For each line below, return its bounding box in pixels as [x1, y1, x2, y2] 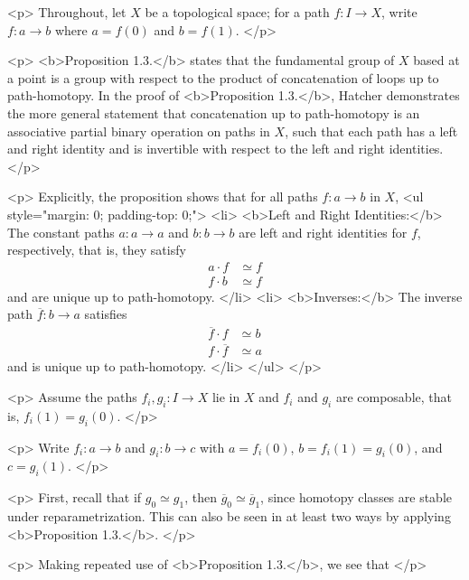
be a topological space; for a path [145, 3, 330, 21]
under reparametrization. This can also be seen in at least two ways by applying [7, 507, 451, 526]
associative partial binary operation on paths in [7, 121, 270, 140]
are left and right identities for [239, 222, 408, 241]
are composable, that [335, 388, 452, 407]
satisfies [84, 304, 127, 323]
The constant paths [7, 222, 115, 241]
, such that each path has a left [285, 121, 458, 140]
